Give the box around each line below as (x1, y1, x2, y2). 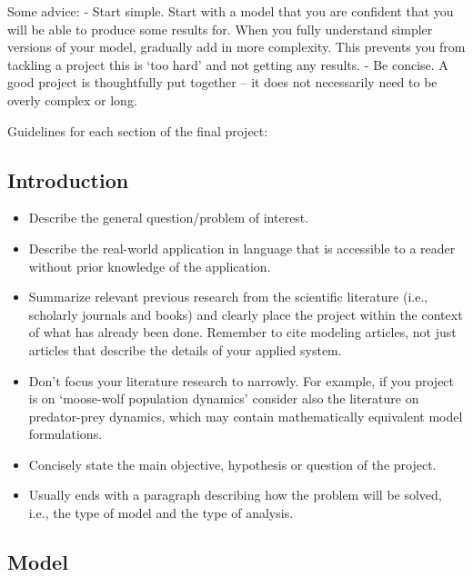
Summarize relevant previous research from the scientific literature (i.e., (28, 287, 428, 306)
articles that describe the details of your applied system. (28, 340, 342, 359)
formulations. (28, 424, 103, 443)
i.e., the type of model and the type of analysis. (28, 503, 294, 522)
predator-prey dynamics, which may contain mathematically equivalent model (28, 406, 463, 425)
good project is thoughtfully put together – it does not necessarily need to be (7, 73, 438, 92)
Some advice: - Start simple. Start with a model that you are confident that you (7, 2, 454, 20)
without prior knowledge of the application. (28, 256, 271, 275)
